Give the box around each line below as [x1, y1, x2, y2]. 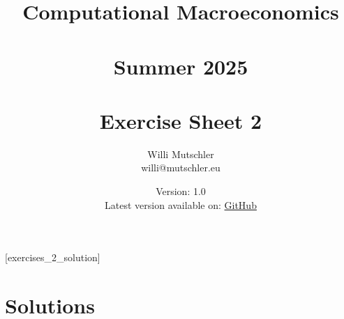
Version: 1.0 [156, 184, 206, 199]
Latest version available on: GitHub [105, 197, 257, 212]
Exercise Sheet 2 [99, 106, 262, 134]
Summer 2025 [113, 52, 248, 80]
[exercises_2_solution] [5, 250, 100, 265]
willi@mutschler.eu [141, 160, 220, 175]
